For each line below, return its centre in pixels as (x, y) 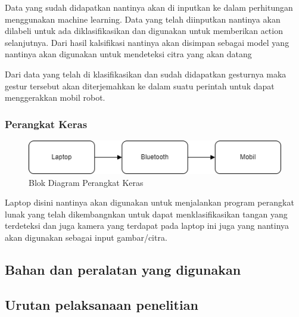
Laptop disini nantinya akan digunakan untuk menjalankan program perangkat (149, 202)
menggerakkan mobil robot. (55, 97)
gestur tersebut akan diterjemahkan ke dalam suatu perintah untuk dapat (140, 86)
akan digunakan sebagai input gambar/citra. (86, 237)
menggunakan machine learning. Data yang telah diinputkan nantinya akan (143, 19)
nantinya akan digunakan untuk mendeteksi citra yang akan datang (128, 54)
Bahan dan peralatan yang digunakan (123, 270)
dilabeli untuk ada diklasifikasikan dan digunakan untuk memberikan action (144, 31)
